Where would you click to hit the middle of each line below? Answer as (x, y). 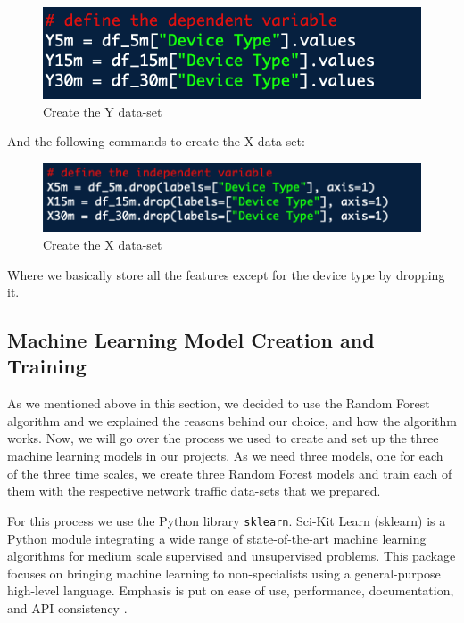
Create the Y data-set (103, 111)
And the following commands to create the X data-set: (156, 141)
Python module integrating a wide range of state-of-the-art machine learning (217, 538)
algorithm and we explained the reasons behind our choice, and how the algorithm (232, 420)
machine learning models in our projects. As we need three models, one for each (225, 456)
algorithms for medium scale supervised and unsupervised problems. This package (232, 556)
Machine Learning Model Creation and (191, 340)
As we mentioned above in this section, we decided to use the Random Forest (219, 403)
